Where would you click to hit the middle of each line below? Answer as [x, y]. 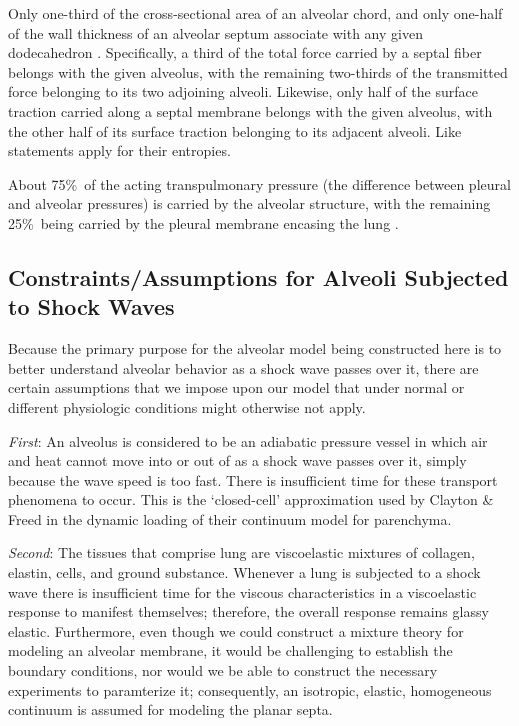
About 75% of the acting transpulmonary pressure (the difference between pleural [259, 183]
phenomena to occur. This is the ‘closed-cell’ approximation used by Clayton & [251, 499]
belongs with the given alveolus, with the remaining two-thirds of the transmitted [258, 71]
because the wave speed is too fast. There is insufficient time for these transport [253, 479]
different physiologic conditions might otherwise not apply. [187, 406]
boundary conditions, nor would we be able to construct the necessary [223, 670]
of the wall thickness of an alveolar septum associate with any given [215, 32]
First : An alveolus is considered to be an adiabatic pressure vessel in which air [248, 440]
